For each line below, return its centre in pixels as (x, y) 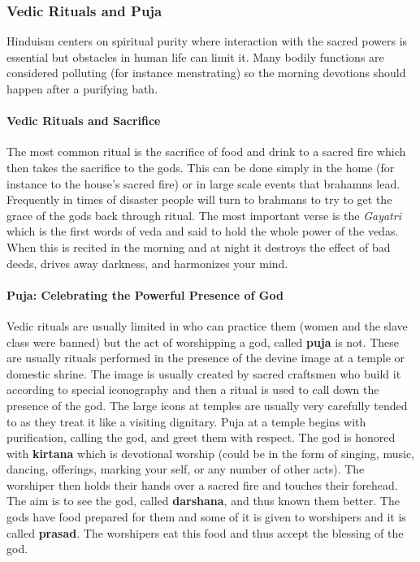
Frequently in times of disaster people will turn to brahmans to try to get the (199, 199)
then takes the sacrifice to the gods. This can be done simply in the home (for (201, 167)
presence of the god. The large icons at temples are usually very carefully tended (207, 405)
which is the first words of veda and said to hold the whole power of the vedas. (203, 231)
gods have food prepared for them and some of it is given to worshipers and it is (206, 517)
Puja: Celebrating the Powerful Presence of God (145, 294)
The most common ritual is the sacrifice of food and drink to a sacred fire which (206, 151)
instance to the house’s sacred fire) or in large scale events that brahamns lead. (204, 183)
